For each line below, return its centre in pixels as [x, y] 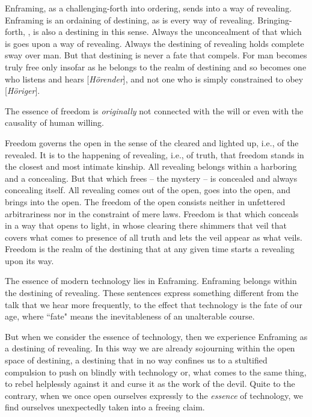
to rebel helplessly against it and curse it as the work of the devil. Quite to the [150, 384]
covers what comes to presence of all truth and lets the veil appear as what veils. [154, 237]
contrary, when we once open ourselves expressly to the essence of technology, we [154, 395]
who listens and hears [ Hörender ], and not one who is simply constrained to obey [154, 79]
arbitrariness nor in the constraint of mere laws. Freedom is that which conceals [152, 213]
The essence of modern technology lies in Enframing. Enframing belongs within [151, 281]
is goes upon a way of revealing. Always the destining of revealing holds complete [154, 43]
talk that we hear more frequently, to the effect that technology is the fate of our [154, 304]
